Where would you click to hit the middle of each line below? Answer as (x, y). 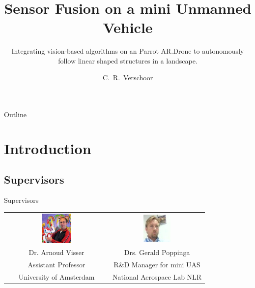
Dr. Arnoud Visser (57, 252)
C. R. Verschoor (128, 77)
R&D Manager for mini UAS (157, 265)
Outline (15, 114)
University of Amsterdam (57, 277)
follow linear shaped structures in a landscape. (128, 60)
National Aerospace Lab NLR (157, 277)
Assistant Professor (57, 265)
